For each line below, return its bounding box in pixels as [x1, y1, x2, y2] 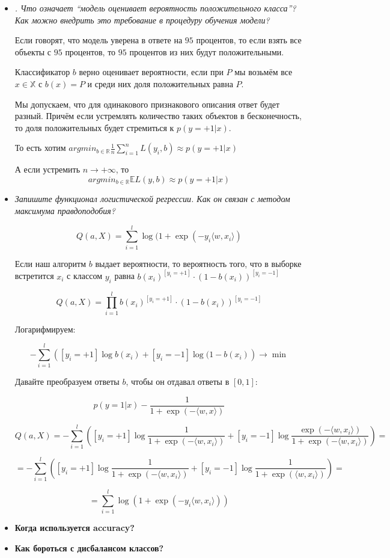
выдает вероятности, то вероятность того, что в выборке [95, 257, 302, 269]
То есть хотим [14, 141, 66, 154]
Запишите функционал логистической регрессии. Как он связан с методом [14, 192, 290, 205]
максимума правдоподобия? [14, 204, 116, 216]
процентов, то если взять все [196, 34, 302, 46]
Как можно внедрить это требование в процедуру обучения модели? [14, 13, 270, 26]
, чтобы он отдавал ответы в [126, 375, 230, 388]
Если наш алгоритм [14, 257, 87, 269]
